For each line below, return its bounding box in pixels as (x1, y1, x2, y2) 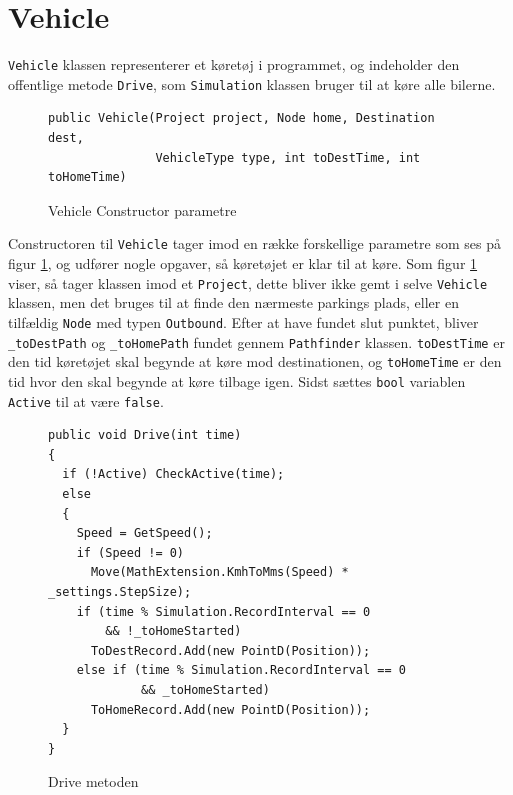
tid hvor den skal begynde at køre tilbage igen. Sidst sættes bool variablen (8, 370, 466, 391)
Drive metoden (48, 771, 139, 792)
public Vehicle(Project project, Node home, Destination (48, 111, 435, 126)
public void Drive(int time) (48, 428, 242, 443)
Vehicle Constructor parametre (48, 199, 237, 220)
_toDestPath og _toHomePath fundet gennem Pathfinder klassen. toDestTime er (8, 331, 505, 352)
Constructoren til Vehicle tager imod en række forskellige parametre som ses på (8, 233, 501, 254)
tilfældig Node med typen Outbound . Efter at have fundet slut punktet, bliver (8, 311, 479, 332)
